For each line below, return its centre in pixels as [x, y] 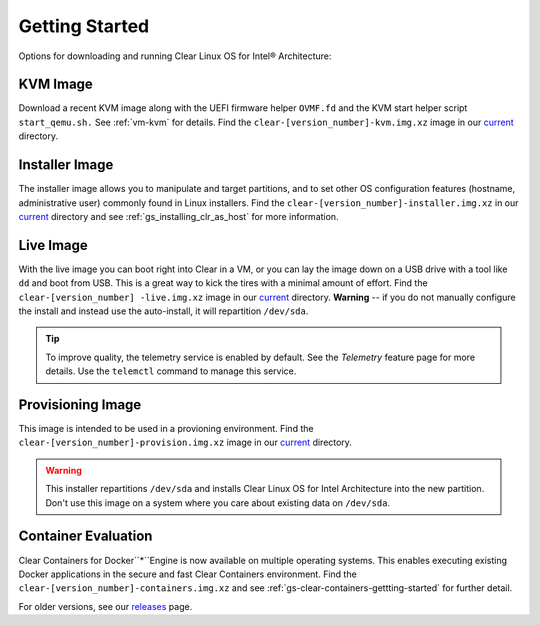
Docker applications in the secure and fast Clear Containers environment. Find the [187, 574]
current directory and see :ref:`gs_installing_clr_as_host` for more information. [178, 216]
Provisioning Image [80, 404]
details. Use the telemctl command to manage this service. [171, 371]
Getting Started [84, 26]
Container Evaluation [85, 536]
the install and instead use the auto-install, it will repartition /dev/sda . [163, 311]
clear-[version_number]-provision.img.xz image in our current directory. [185, 442]
